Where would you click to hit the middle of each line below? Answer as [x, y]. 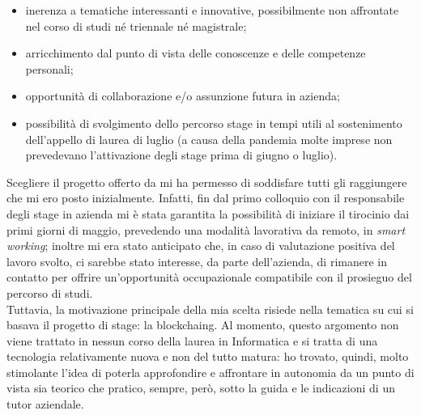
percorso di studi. [50, 292]
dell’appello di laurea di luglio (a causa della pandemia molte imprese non [209, 139]
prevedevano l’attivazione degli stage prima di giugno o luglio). [181, 155]
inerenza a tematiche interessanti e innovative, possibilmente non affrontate [212, 10]
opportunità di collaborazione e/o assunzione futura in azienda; [183, 96]
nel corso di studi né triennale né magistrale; [136, 25]
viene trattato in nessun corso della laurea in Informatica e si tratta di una [192, 340]
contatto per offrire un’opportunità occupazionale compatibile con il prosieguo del [209, 277]
